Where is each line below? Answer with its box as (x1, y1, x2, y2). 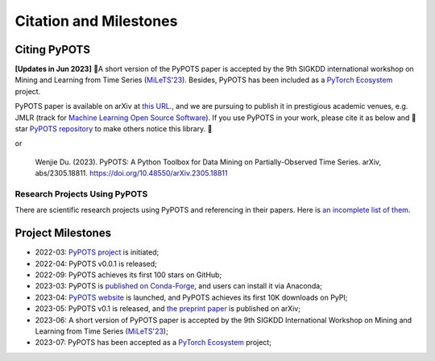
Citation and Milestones (14, 12, 178, 30)
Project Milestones (14, 226, 112, 240)
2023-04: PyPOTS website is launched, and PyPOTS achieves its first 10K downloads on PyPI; (35, 293, 348, 302)
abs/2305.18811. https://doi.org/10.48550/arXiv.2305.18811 (35, 168, 228, 178)
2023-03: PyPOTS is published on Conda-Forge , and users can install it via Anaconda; (35, 281, 322, 291)
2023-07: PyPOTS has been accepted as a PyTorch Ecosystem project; (35, 338, 271, 347)
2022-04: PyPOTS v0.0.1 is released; (35, 259, 157, 268)
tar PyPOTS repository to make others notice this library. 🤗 (14, 124, 213, 134)
